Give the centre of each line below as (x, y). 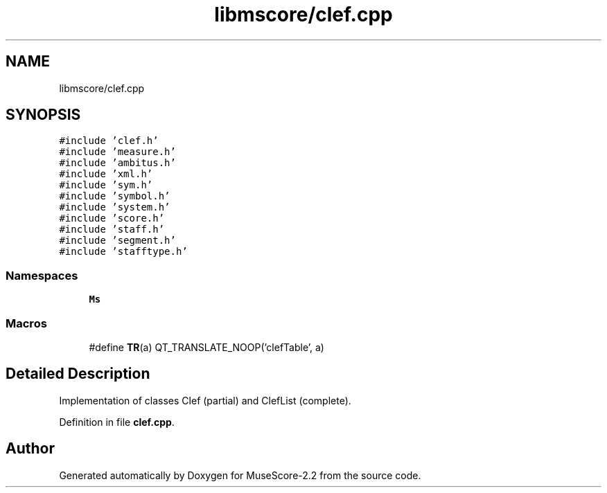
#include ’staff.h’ (112, 230)
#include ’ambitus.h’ (117, 163)
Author (30, 449)
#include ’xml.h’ (106, 174)
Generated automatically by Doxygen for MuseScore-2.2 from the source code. (240, 475)
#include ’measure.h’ (117, 152)
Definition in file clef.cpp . (117, 422)
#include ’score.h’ (112, 218)
